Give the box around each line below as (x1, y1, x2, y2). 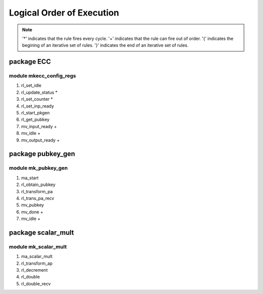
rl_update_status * (21, 89, 58, 95)
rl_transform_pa (21, 188, 53, 194)
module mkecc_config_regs (9, 73, 76, 79)
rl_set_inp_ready (21, 103, 55, 109)
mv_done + (21, 209, 43, 215)
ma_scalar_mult (21, 254, 53, 259)
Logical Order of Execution (9, 7, 119, 18)
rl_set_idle (21, 83, 41, 89)
